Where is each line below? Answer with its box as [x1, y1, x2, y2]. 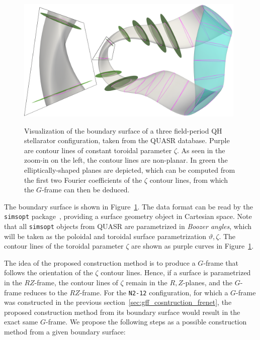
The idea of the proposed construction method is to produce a [4, 257, 196, 268]
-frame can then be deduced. [42, 184, 130, 195]
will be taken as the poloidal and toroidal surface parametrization [4, 231, 207, 241]
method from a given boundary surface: [4, 326, 126, 337]
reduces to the [24, 287, 67, 297]
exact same [4, 316, 38, 327]
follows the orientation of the [4, 267, 93, 278]
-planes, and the [183, 277, 233, 288]
